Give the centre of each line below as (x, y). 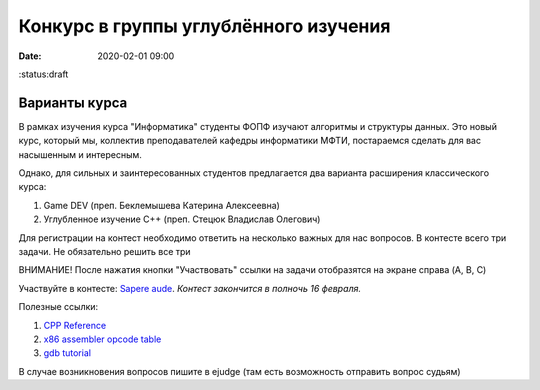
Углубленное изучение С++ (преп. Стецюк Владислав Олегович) (182, 219)
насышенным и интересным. (80, 154)
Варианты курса (73, 102)
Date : (30, 56)
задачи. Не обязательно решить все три (104, 251)
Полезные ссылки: (58, 307)
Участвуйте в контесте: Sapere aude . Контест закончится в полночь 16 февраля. (190, 288)
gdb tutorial (67, 353)
